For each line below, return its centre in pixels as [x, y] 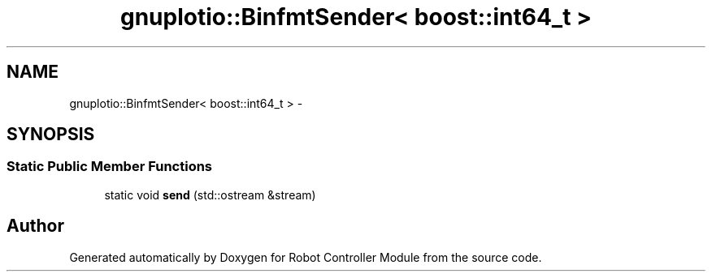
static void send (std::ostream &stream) [210, 195]
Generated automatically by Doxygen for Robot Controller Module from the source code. [306, 257]
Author [35, 226]
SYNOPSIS [51, 135]
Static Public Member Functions [110, 167]
